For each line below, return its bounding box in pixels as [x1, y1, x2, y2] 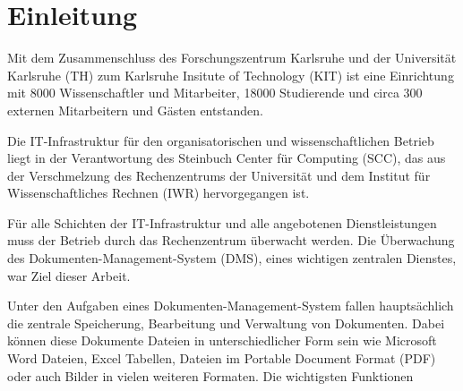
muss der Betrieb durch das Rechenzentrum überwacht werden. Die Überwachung [7, 231, 455, 250]
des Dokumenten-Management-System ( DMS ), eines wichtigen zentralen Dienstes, [7, 249, 457, 268]
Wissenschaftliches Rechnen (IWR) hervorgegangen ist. [7, 183, 310, 202]
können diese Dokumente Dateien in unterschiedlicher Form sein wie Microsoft [7, 331, 437, 350]
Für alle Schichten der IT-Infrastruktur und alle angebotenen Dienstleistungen [7, 213, 437, 232]
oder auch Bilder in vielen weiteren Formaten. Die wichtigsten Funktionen [7, 366, 414, 385]
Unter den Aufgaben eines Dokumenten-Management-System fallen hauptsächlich [7, 296, 454, 315]
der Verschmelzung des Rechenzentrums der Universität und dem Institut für [7, 166, 431, 184]
